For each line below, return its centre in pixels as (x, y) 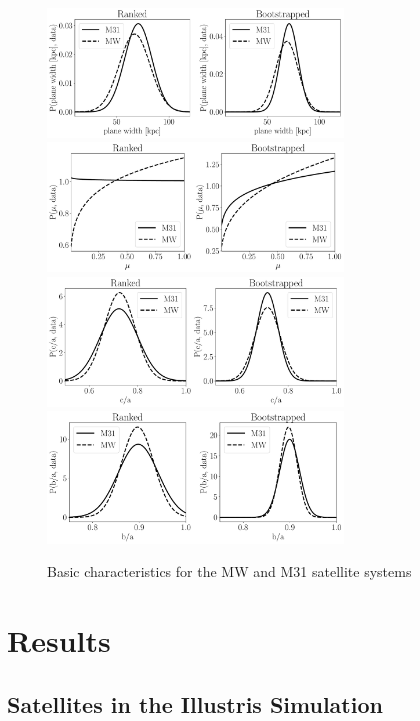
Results (59, 640)
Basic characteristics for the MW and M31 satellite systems (229, 571)
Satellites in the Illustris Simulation (195, 703)
